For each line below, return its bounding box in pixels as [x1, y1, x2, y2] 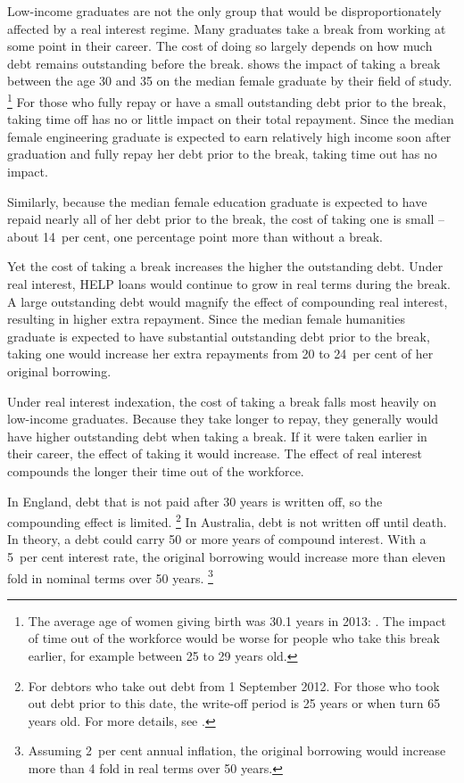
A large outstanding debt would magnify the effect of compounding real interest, [7, 292, 448, 310]
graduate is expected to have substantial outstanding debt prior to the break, [7, 326, 430, 345]
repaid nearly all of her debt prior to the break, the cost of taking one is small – [7, 210, 445, 228]
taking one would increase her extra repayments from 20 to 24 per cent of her [7, 344, 434, 363]
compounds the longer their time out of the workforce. [7, 461, 304, 480]
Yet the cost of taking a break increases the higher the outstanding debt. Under [7, 257, 443, 276]
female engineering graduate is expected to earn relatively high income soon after [7, 127, 452, 145]
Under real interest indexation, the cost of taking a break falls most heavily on [7, 391, 437, 410]
